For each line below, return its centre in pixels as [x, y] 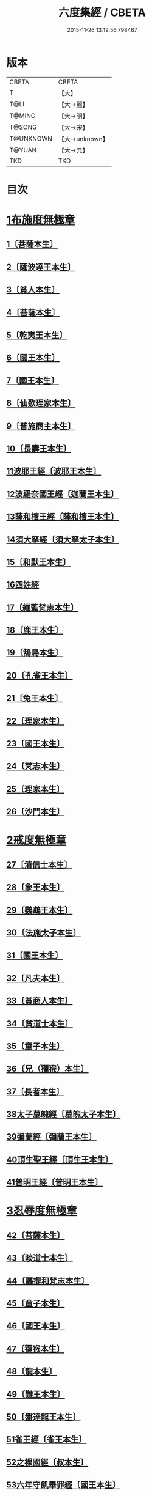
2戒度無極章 [36, 840]
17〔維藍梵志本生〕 [43, 607]
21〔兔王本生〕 [35, 698]
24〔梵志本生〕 [36, 766]
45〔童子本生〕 [36, 1304]
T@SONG [23, 127]
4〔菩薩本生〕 [33, 312]
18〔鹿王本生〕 [35, 630]
